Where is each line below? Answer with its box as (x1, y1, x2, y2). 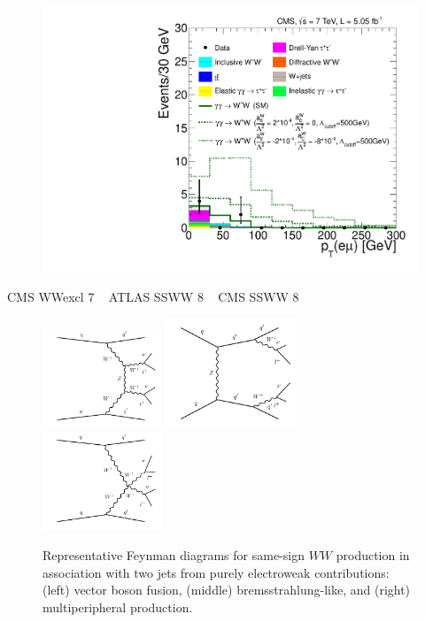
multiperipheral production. (42, 597, 193, 616)
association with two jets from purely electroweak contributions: (42, 563, 390, 581)
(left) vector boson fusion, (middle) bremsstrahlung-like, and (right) (42, 580, 411, 599)
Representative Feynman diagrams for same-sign (42, 545, 305, 564)
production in (336, 545, 410, 564)
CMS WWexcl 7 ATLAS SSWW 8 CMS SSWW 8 (7, 288, 299, 306)
